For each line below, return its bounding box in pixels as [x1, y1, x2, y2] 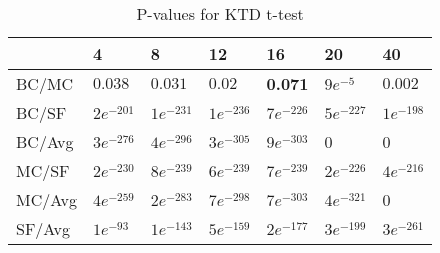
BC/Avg [16, 130, 74, 153]
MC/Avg [16, 188, 77, 211]
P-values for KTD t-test [136, 2, 304, 25]
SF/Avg [16, 217, 71, 240]
